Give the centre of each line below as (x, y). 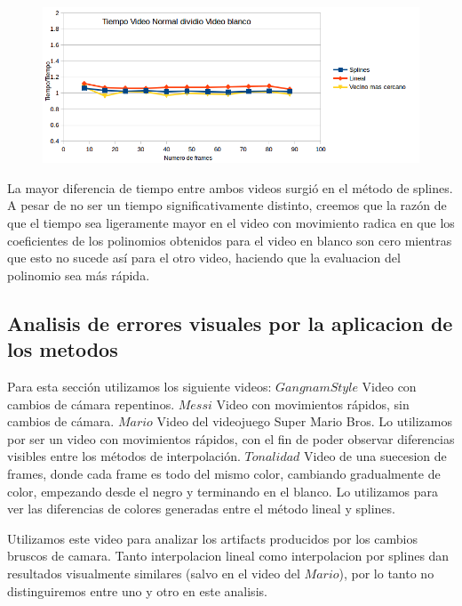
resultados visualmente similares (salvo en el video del (154, 573)
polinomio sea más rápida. (79, 275)
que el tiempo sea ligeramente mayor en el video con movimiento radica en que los (231, 223)
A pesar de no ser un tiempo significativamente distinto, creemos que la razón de (227, 205)
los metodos (63, 349)
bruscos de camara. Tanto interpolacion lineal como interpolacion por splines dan (228, 556)
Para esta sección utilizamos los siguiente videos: (139, 387)
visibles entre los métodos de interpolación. (124, 456)
